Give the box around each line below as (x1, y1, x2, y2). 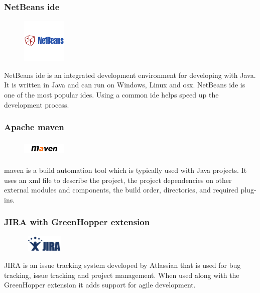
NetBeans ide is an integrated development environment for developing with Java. (4, 69, 256, 80)
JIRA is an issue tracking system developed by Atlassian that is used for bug (4, 260, 241, 270)
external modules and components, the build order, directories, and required (4, 184, 238, 195)
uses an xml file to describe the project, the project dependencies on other (4, 174, 232, 185)
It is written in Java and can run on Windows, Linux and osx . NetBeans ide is (4, 79, 245, 90)
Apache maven (4, 121, 64, 133)
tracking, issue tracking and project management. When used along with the (4, 269, 239, 280)
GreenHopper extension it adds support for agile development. (4, 279, 196, 290)
